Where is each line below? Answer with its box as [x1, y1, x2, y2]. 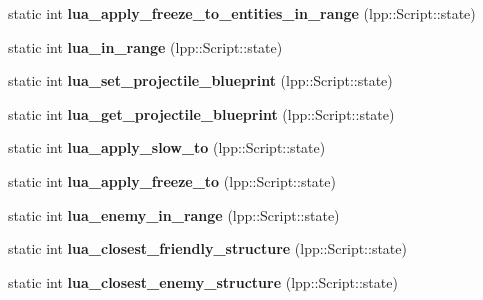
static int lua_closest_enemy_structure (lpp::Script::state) [8, 271, 398, 292]
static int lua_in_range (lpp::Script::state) [8, 36, 283, 57]
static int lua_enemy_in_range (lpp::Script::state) [8, 204, 340, 225]
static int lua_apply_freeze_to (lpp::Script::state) [8, 170, 336, 191]
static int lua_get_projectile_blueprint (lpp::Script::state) [8, 103, 395, 124]
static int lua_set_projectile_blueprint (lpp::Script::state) [8, 70, 393, 91]
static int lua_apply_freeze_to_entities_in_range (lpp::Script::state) [8, 3, 476, 23]
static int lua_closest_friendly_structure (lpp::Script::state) [8, 238, 407, 259]
